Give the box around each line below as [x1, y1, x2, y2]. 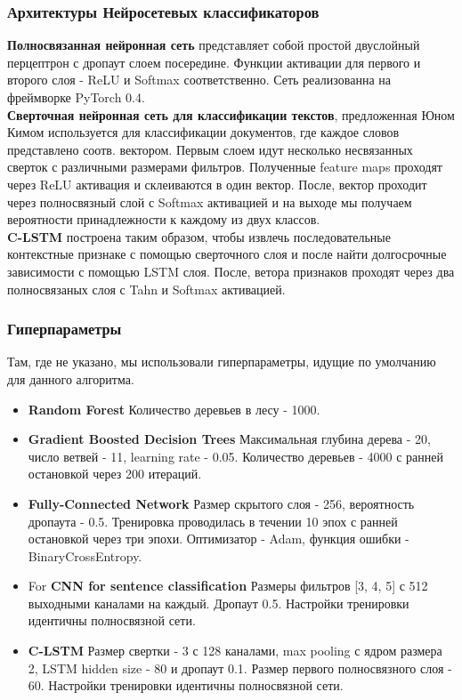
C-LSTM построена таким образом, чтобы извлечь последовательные [7, 227, 391, 245]
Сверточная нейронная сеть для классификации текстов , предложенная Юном [7, 105, 455, 124]
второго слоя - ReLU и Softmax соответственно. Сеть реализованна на [7, 70, 391, 89]
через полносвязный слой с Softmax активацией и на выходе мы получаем [7, 192, 412, 211]
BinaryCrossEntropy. [28, 546, 142, 565]
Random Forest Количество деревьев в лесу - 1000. [28, 399, 320, 418]
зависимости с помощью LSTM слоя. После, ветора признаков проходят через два [7, 261, 455, 280]
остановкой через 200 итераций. [28, 464, 202, 483]
